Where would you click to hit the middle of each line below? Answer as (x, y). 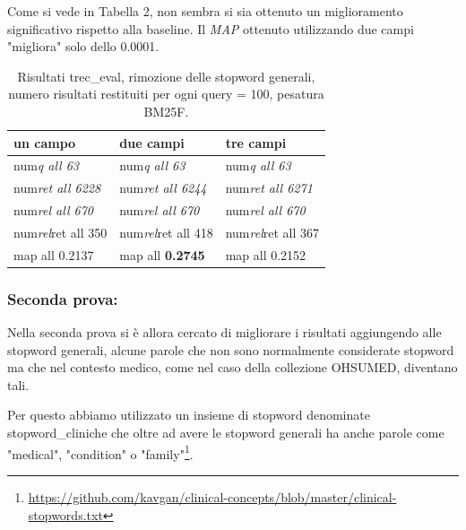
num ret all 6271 (269, 188)
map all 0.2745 (162, 254)
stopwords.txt (65, 514)
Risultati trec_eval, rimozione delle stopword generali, (166, 76)
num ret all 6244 (163, 188)
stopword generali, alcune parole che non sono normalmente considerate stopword (231, 349)
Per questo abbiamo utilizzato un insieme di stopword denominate (189, 415)
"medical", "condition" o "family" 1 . (100, 452)
